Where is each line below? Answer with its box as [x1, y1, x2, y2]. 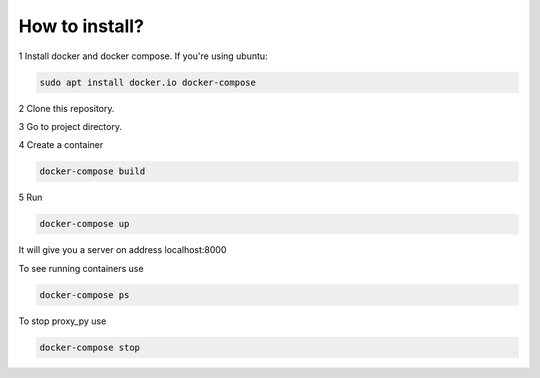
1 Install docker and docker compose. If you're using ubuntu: [18, 50, 269, 62]
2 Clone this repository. [18, 102, 115, 114]
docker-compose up [39, 218, 130, 230]
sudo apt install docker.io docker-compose [39, 76, 257, 88]
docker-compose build [39, 166, 146, 177]
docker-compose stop [39, 341, 140, 353]
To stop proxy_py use [18, 315, 107, 327]
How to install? [18, 15, 145, 37]
